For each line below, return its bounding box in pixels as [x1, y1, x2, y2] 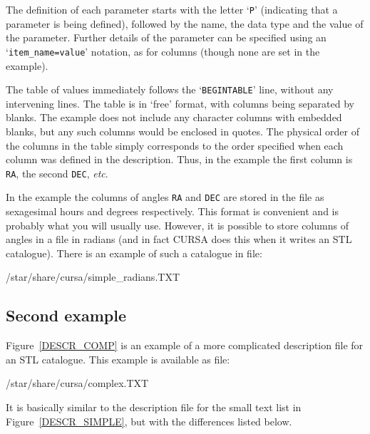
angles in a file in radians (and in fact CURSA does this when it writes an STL [6, 232, 352, 247]
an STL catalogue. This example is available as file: [6, 351, 230, 366]
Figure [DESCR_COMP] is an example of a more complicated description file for [6, 338, 364, 353]
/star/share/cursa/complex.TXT [6, 376, 149, 391]
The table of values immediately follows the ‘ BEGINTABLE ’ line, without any [6, 82, 334, 97]
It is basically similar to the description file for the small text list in [6, 399, 302, 414]
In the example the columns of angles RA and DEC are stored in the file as [6, 190, 324, 205]
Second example [6, 304, 127, 326]
